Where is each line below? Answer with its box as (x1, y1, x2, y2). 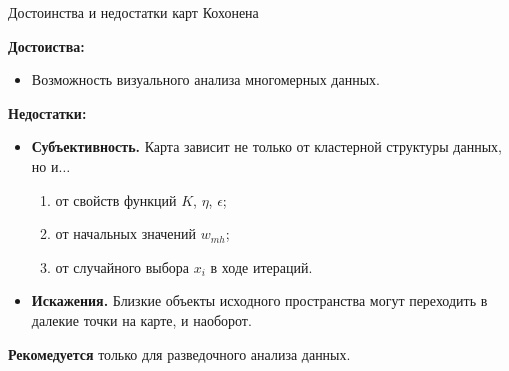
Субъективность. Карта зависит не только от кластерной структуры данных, (31, 136, 502, 157)
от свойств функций (55, 189, 177, 210)
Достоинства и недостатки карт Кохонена (8, 2, 259, 22)
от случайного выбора (55, 256, 190, 277)
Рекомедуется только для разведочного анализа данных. (8, 343, 351, 364)
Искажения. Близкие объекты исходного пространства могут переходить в (31, 290, 488, 311)
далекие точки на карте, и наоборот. (31, 309, 252, 330)
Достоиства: (8, 35, 85, 56)
